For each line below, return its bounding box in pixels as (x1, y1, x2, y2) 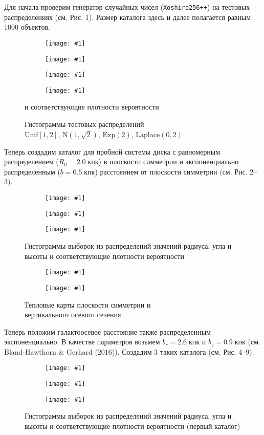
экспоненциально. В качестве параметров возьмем (4, 336, 160, 347)
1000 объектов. (4, 21, 50, 32)
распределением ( (4, 156, 59, 167)
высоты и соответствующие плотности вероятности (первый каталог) (25, 421, 240, 431)
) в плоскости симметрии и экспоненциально (98, 156, 239, 167)
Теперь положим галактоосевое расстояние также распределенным (4, 326, 211, 337)
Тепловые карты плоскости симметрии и (25, 299, 151, 310)
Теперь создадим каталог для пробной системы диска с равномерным (4, 146, 221, 157)
